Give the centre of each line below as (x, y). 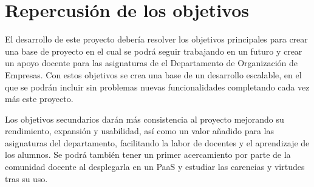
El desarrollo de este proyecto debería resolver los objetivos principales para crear (156, 39)
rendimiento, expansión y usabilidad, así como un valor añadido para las (140, 131)
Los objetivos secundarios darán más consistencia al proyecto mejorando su (145, 119)
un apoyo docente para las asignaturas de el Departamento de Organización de (152, 63)
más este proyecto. (39, 99)
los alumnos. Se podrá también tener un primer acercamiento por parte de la (148, 155)
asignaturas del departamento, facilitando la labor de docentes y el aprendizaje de (157, 142)
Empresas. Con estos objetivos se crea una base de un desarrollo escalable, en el (153, 74)
